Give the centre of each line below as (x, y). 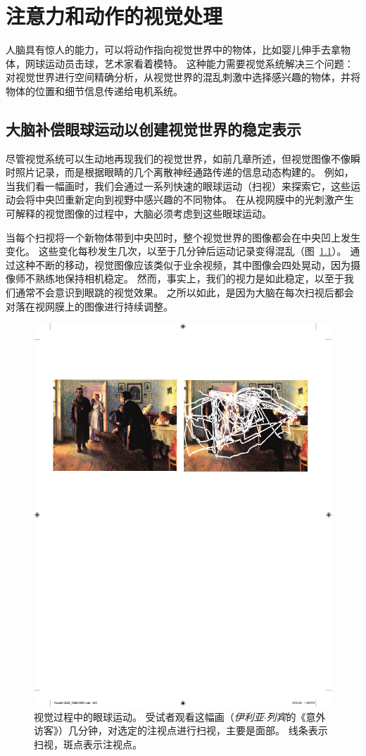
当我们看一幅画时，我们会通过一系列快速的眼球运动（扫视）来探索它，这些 (178, 185)
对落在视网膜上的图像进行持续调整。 (89, 306)
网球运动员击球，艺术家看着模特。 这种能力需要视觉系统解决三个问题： (189, 63)
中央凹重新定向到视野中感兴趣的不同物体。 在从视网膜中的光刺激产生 (194, 200)
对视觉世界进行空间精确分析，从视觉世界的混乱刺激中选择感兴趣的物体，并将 (183, 77)
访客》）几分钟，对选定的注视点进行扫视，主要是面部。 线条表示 (181, 730)
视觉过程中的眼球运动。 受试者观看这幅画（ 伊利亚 (149, 716)
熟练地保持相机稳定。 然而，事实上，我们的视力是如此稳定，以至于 (189, 278)
